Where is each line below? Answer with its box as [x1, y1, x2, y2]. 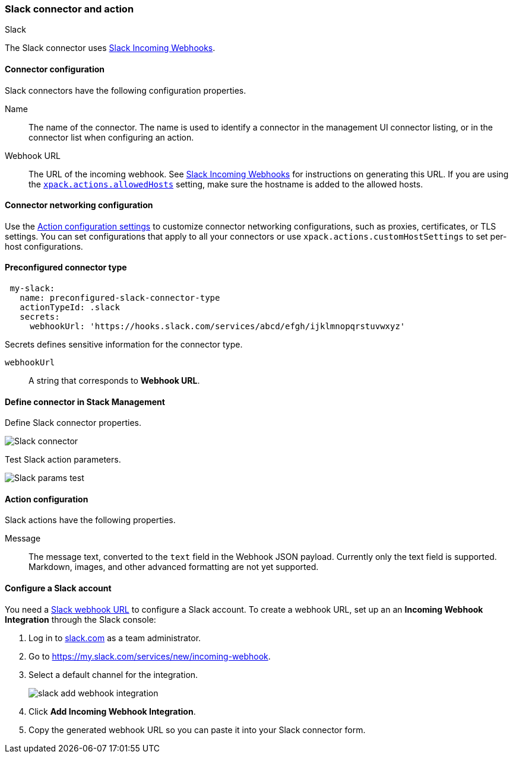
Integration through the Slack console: [5, 614, 156, 625]
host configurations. [5, 241, 83, 251]
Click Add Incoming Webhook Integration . [28, 706, 196, 716]
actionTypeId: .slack [20, 302, 120, 313]
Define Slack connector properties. [5, 418, 141, 428]
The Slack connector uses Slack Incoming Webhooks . [5, 43, 216, 53]
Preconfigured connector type [5, 262, 127, 273]
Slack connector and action [5, 3, 134, 15]
